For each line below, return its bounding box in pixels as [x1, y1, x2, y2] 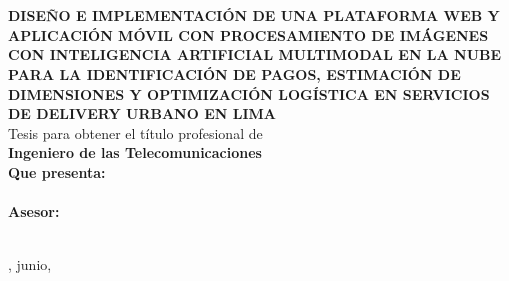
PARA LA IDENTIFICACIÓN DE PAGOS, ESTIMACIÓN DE [8, 63, 461, 84]
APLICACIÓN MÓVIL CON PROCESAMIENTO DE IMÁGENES [8, 24, 489, 45]
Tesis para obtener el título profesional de [8, 122, 263, 143]
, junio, [8, 254, 52, 275]
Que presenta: [8, 161, 106, 182]
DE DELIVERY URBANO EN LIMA [8, 103, 276, 124]
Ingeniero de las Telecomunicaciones [8, 142, 262, 163]
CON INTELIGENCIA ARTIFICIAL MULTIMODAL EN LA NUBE [8, 44, 502, 65]
